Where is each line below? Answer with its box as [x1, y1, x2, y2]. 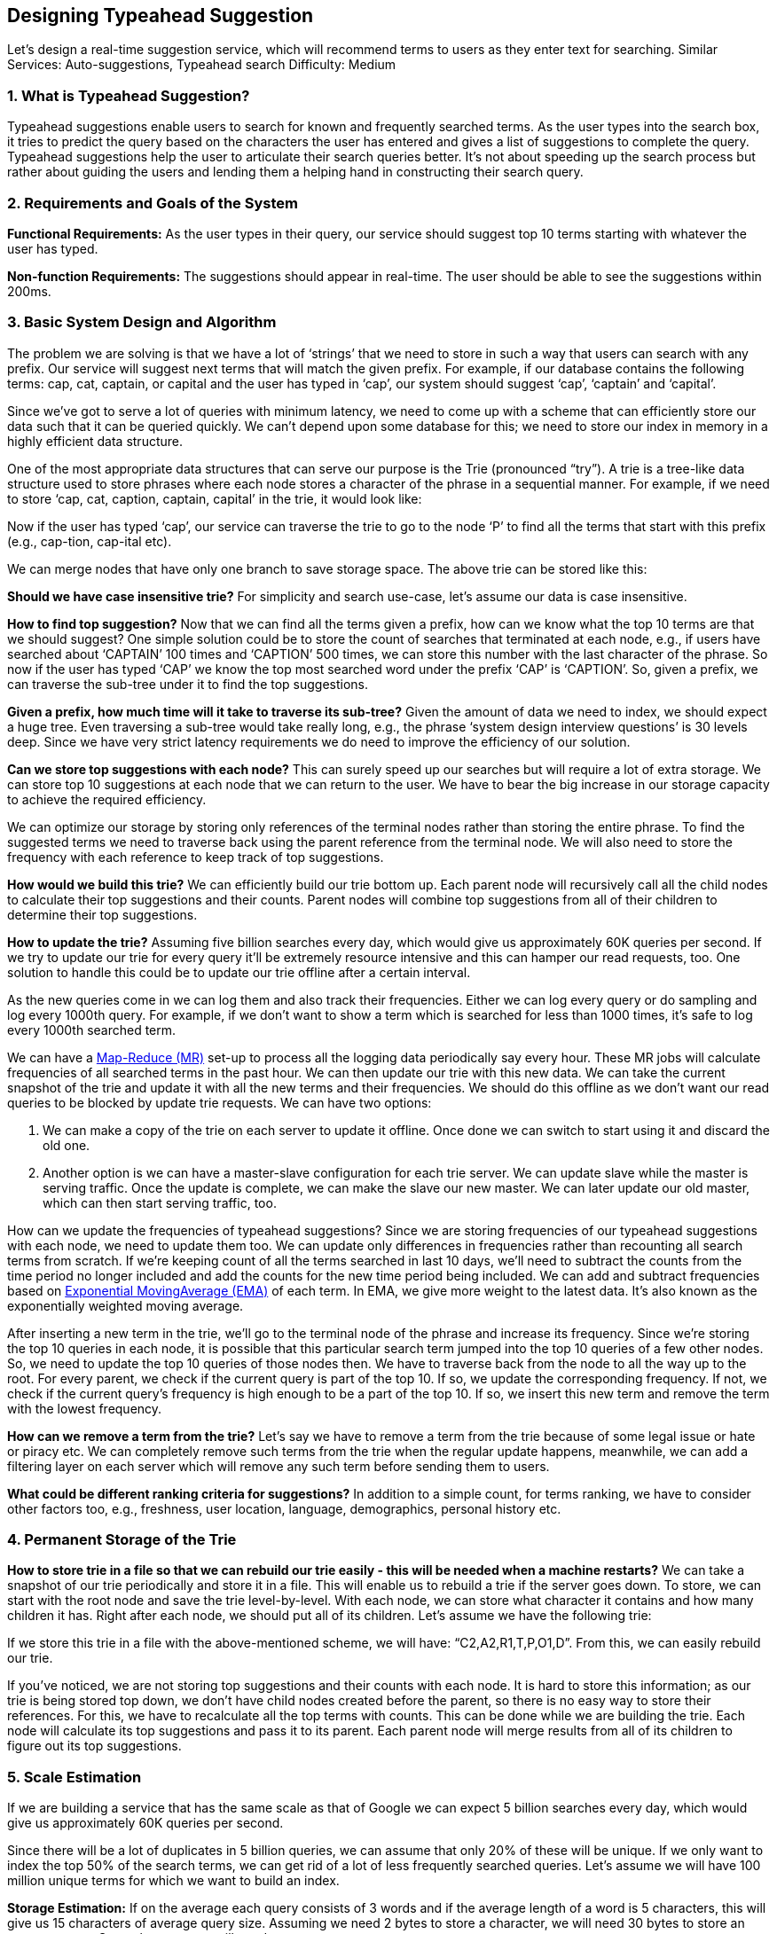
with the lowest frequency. [7, 1400, 162, 1416]
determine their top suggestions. [7, 906, 198, 922]
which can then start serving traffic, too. [43, 1194, 277, 1210]
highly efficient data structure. [7, 433, 183, 449]
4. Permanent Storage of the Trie [7, 1531, 237, 1549]
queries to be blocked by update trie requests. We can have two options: [7, 1094, 432, 1110]
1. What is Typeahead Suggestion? [7, 86, 250, 105]
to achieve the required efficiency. [7, 791, 207, 807]
